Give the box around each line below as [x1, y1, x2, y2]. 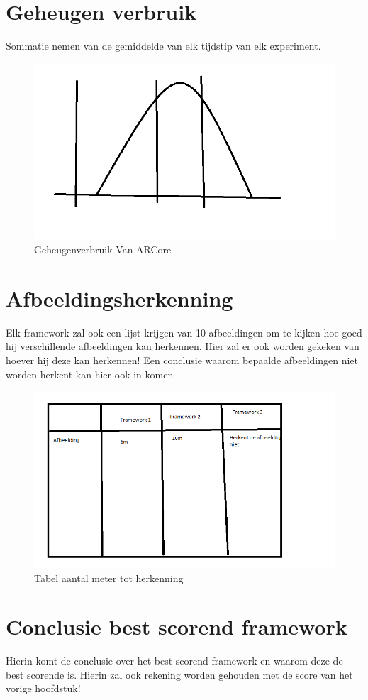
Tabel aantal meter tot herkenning [34, 570, 184, 585]
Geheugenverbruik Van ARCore [34, 242, 172, 257]
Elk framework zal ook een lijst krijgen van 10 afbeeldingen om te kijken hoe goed [6, 324, 362, 339]
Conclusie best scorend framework [6, 612, 347, 641]
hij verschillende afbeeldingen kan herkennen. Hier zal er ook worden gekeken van [6, 339, 359, 354]
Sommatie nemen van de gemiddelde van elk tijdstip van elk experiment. [6, 38, 321, 53]
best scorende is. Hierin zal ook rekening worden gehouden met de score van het [6, 667, 353, 682]
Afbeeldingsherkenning [6, 283, 233, 312]
